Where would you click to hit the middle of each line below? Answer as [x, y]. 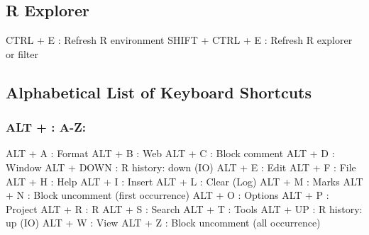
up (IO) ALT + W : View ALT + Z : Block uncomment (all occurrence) [163, 223]
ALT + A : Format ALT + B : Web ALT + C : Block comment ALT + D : [170, 153]
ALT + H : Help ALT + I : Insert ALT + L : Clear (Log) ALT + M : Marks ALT [184, 181]
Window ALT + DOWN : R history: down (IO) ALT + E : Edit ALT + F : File [181, 167]
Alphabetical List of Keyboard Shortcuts [159, 92]
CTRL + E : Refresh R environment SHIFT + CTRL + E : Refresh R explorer [179, 40]
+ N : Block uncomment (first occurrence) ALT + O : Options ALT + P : [167, 195]
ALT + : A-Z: [46, 127]
